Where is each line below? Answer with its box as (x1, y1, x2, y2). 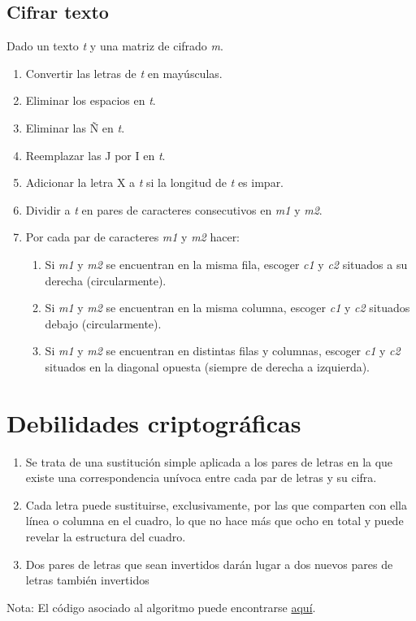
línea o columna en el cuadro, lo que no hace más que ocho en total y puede (25, 512, 404, 529)
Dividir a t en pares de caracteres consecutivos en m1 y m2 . (25, 201, 323, 218)
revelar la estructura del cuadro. (25, 528, 186, 545)
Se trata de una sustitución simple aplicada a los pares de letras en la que (25, 453, 393, 470)
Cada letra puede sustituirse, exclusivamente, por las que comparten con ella (25, 496, 407, 513)
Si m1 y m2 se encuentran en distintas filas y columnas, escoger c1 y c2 (45, 342, 401, 359)
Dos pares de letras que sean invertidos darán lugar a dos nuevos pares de (25, 555, 393, 572)
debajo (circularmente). (45, 315, 162, 332)
